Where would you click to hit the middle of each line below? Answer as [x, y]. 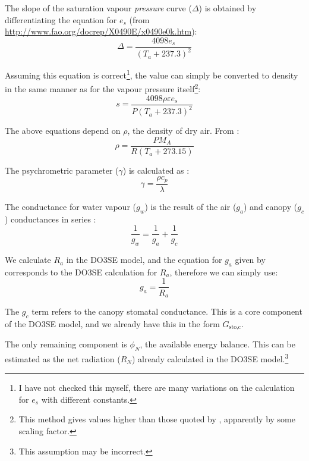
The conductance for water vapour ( [71, 206]
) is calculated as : [156, 170]
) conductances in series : [51, 219]
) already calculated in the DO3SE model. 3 [210, 358]
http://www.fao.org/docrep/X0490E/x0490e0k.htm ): [101, 31]
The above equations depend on [63, 131]
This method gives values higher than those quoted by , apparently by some [157, 419]
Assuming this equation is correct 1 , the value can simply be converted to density [152, 74]
